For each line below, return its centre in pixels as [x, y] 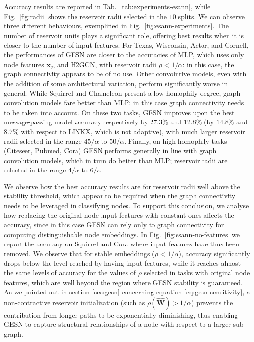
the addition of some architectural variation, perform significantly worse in [116, 83]
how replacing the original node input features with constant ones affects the [119, 215]
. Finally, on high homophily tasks [176, 141]
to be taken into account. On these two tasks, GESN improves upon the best [119, 112]
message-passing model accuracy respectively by [76, 122]
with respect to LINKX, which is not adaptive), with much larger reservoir [133, 131]
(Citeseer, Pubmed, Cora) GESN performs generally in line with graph [110, 150]
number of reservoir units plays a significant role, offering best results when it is [124, 35]
